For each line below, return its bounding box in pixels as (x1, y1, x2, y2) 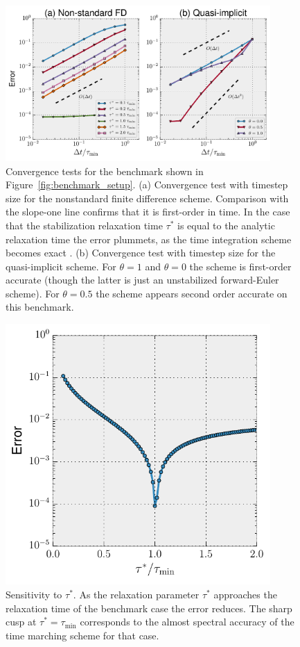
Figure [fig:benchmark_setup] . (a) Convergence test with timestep (6, 177, 288, 192)
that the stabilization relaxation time (6, 218, 163, 232)
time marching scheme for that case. (6, 628, 159, 642)
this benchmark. (6, 300, 74, 314)
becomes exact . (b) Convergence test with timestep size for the (6, 245, 276, 260)
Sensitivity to (6, 587, 62, 601)
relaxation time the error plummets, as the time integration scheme (6, 231, 292, 246)
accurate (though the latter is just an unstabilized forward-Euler (6, 272, 279, 287)
